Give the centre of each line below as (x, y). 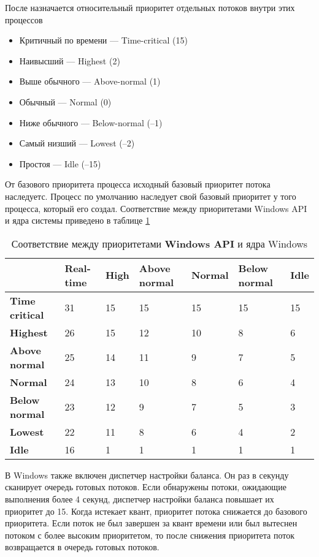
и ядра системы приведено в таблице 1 (78, 220)
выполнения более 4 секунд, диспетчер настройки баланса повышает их (140, 498)
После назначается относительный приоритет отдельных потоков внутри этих (150, 7)
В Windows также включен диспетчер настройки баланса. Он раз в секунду (147, 475)
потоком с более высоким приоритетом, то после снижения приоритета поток (150, 535)
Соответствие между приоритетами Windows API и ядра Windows (159, 243)
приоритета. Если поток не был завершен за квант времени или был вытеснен (151, 523)
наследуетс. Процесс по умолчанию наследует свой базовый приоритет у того (151, 196)
